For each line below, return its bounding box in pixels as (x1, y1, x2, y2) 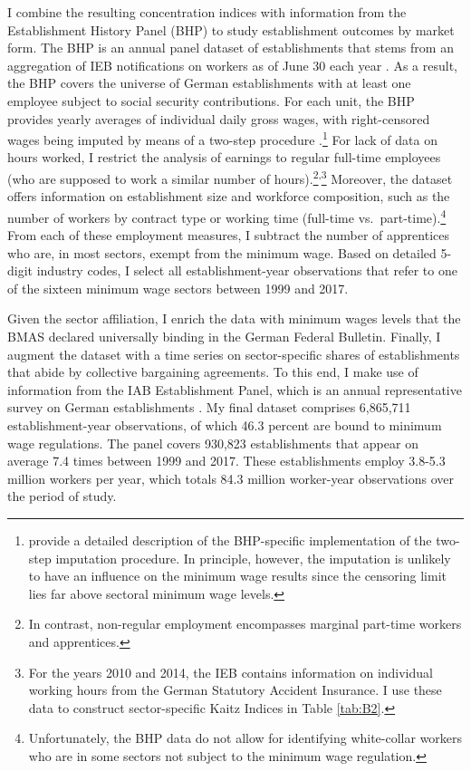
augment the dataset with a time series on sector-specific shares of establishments (7, 344, 460, 363)
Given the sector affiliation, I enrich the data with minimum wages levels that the (7, 309, 461, 328)
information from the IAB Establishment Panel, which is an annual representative (7, 380, 462, 399)
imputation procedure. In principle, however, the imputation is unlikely (55, 548, 451, 567)
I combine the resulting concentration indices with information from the (7, 3, 407, 21)
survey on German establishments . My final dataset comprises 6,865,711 (7, 398, 411, 417)
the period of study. (7, 487, 117, 506)
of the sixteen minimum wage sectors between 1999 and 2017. (7, 278, 349, 297)
